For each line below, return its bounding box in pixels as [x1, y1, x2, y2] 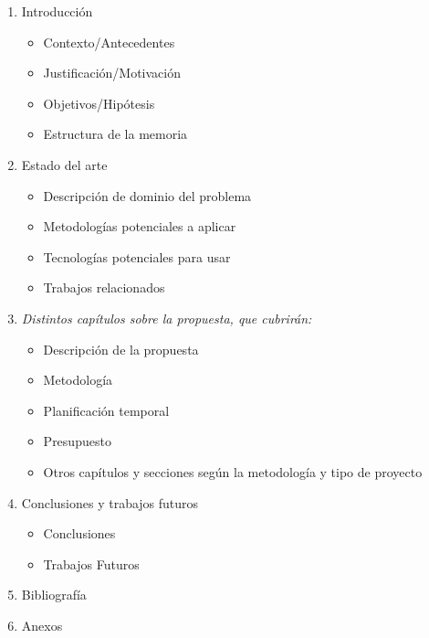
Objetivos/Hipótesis [43, 93, 155, 112]
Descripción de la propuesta [43, 339, 199, 358]
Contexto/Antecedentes [43, 32, 175, 51]
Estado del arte [21, 154, 108, 174]
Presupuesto [43, 431, 111, 451]
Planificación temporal [43, 400, 170, 420]
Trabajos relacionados [43, 278, 165, 297]
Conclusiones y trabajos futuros [21, 493, 199, 512]
